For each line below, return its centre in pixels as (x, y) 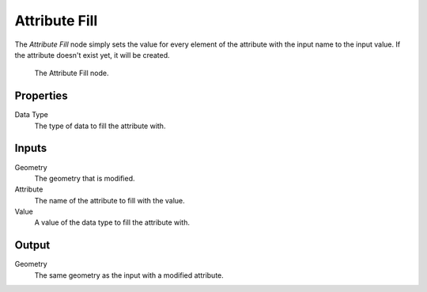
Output (32, 245)
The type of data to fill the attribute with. (100, 126)
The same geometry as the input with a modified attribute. (129, 275)
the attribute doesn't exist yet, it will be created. (92, 55)
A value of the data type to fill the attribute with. (112, 222)
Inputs (31, 148)
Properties (41, 96)
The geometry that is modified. (85, 178)
